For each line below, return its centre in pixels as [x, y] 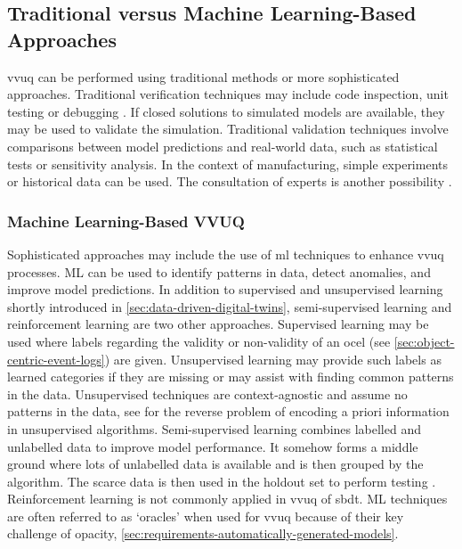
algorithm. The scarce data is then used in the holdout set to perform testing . [222, 481]
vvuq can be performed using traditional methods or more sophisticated [203, 76]
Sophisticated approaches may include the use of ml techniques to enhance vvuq [226, 254]
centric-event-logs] [56, 359]
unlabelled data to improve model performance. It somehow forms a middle [213, 446]
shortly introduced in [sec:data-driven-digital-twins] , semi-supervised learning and [230, 306]
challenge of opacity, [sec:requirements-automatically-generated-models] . [203, 533]
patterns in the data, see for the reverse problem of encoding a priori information [228, 411]
